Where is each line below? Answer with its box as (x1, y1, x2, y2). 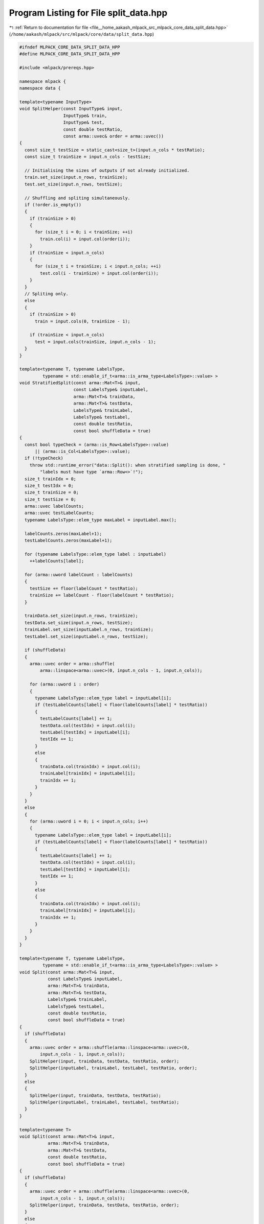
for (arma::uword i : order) (29, 682, 100, 687)
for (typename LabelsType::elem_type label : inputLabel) (24, 551, 167, 557)
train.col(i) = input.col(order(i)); (40, 236, 131, 242)
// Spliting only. (24, 291, 68, 296)
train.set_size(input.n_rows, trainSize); (24, 174, 128, 180)
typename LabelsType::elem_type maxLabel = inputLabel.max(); (24, 517, 177, 522)
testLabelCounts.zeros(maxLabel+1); (24, 538, 112, 543)
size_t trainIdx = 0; (24, 476, 77, 482)
